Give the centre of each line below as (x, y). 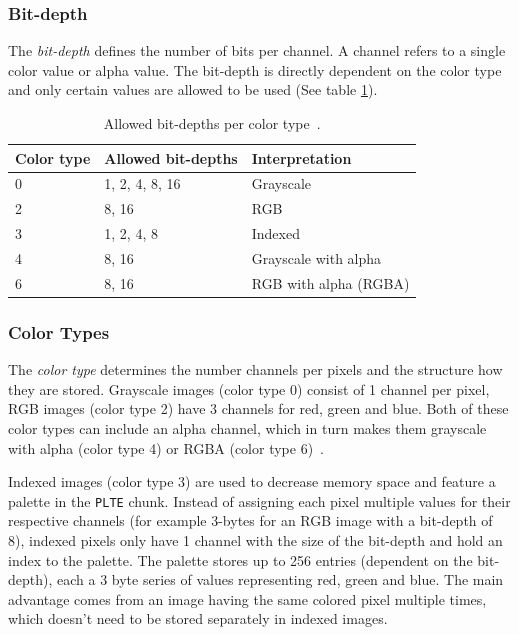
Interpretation (301, 157)
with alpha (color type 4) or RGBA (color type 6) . (166, 447)
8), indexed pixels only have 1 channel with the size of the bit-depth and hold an (255, 539)
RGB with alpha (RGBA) (330, 282)
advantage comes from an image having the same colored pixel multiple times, (247, 598)
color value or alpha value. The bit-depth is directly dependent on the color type (255, 69)
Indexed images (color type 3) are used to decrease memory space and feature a (252, 481)
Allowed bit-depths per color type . (212, 123)
